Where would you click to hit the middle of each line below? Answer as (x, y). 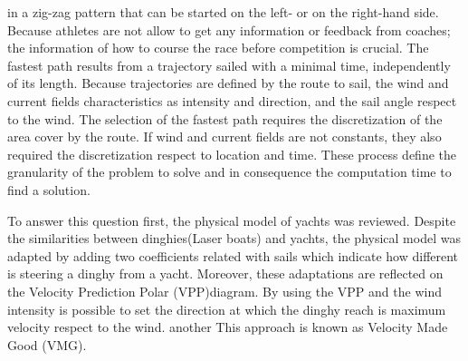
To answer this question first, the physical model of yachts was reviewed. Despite (232, 220)
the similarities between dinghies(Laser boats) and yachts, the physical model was (234, 238)
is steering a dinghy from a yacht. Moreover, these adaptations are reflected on (225, 273)
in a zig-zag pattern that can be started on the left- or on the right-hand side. (223, 12)
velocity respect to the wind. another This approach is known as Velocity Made (228, 327)
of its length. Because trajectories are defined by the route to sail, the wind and (228, 83)
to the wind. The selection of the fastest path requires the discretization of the (225, 118)
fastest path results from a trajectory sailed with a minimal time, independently (229, 65)
